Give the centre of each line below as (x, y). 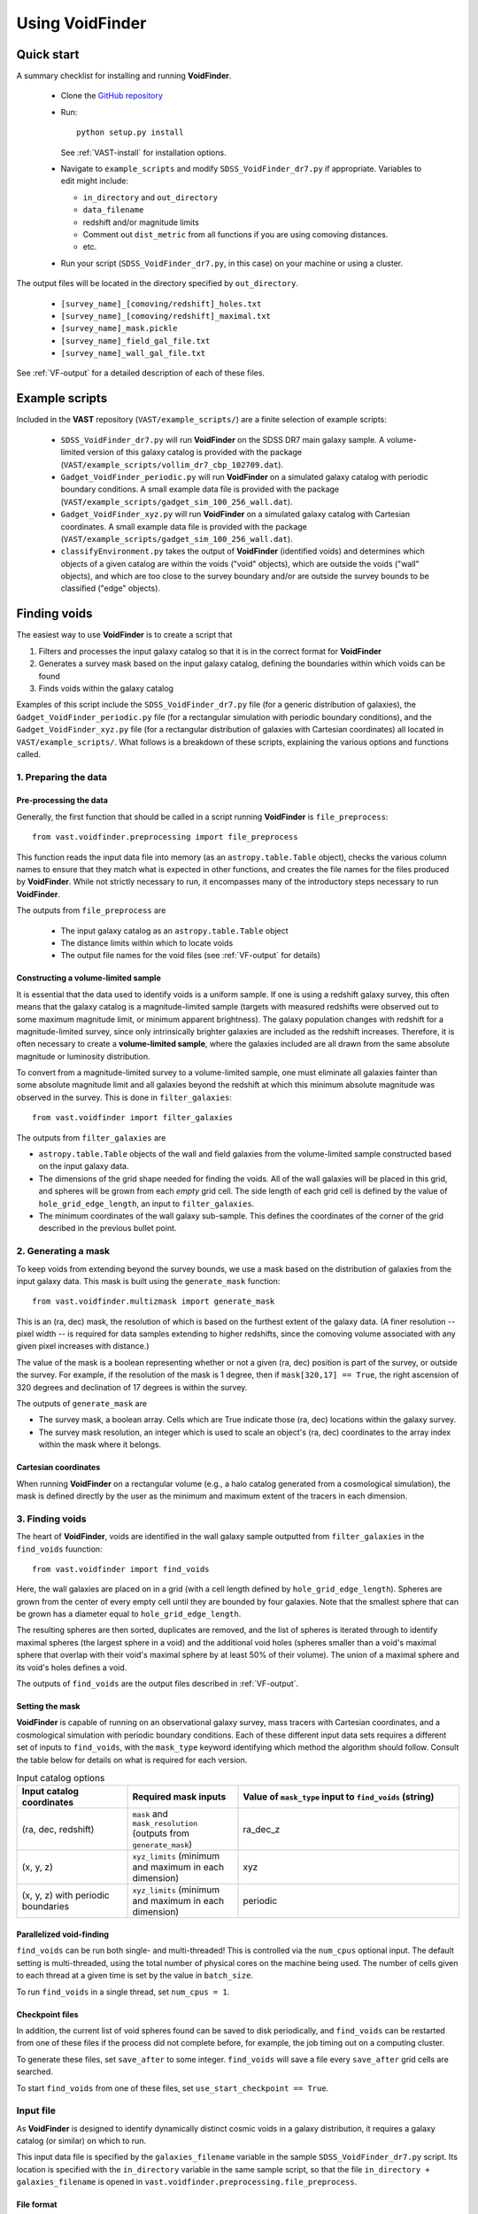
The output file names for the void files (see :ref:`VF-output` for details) (190, 956)
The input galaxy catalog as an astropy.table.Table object (174, 931)
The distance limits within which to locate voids (147, 942)
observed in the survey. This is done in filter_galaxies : (124, 1097)
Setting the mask (48, 1707)
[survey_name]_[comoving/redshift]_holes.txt (161, 304)
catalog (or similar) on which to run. (81, 2141)
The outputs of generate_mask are (82, 1404)
